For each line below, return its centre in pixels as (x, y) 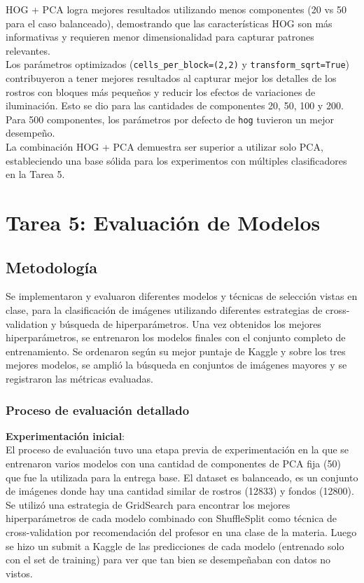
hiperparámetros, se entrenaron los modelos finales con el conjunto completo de (176, 337)
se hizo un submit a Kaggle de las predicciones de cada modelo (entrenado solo (175, 546)
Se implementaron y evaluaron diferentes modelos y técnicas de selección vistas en (182, 296)
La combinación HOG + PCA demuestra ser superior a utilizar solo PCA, (164, 147)
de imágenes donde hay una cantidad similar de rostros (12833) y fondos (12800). (180, 491)
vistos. (19, 573)
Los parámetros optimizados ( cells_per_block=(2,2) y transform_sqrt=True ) (178, 64)
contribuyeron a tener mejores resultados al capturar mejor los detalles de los (171, 78)
